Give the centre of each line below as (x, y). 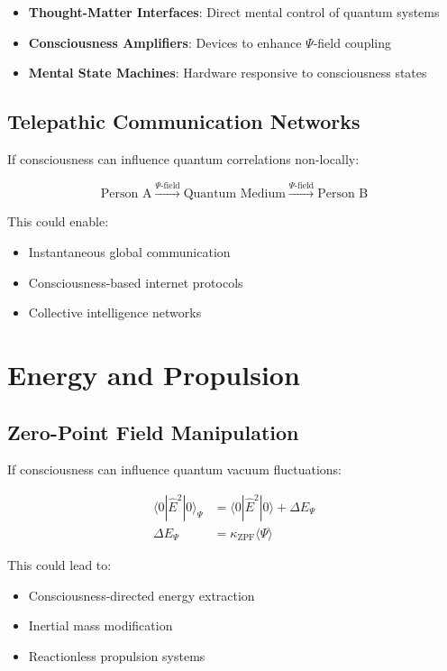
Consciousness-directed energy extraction (141, 595)
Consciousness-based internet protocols (136, 282)
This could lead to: (59, 564)
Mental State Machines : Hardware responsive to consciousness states (228, 73)
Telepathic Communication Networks (184, 121)
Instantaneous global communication (129, 251)
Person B (343, 194)
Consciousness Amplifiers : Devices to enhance (165, 42)
